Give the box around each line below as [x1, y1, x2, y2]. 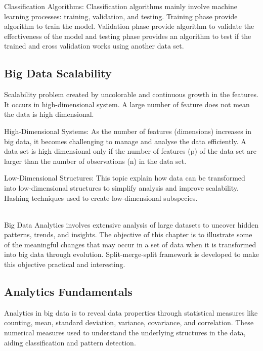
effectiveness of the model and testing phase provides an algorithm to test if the [4, 30, 251, 41]
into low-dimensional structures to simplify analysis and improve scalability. [4, 182, 239, 193]
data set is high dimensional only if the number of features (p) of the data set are [4, 146, 257, 156]
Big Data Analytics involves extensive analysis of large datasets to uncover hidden [4, 219, 259, 230]
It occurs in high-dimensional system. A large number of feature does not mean [4, 99, 250, 109]
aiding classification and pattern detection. [4, 337, 136, 347]
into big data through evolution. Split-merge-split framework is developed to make [4, 249, 259, 259]
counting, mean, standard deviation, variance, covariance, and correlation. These [4, 317, 254, 328]
